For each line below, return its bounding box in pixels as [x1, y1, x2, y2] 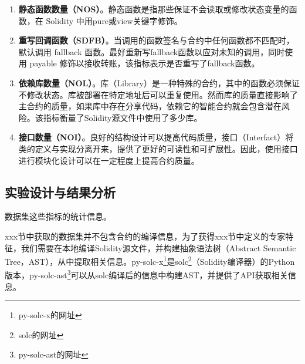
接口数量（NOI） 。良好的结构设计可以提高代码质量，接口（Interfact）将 [18, 131, 294, 143]
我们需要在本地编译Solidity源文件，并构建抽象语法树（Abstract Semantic [21, 241, 296, 254]
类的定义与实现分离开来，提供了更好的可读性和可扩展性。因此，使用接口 [18, 142, 298, 154]
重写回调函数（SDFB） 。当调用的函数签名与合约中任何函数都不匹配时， [18, 34, 294, 46]
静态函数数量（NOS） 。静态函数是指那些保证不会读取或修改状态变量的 [18, 3, 289, 15]
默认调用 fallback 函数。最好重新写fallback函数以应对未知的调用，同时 [18, 45, 285, 58]
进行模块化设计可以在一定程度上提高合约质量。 [18, 154, 199, 166]
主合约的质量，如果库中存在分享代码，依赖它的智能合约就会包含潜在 [18, 100, 282, 112]
